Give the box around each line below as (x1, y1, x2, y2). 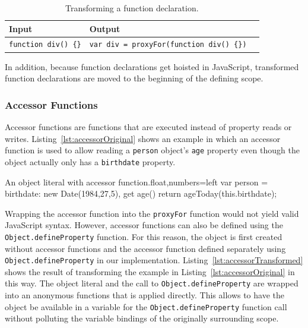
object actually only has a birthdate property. (5, 155, 176, 168)
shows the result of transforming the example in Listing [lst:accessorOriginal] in (5, 265, 295, 277)
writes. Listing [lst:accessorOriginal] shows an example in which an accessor (5, 132, 281, 144)
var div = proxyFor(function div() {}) (89, 40, 247, 49)
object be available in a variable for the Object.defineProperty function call (5, 300, 287, 313)
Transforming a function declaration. (65, 2, 199, 14)
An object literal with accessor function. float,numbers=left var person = (5, 175, 268, 188)
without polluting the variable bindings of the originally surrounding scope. (5, 312, 279, 324)
